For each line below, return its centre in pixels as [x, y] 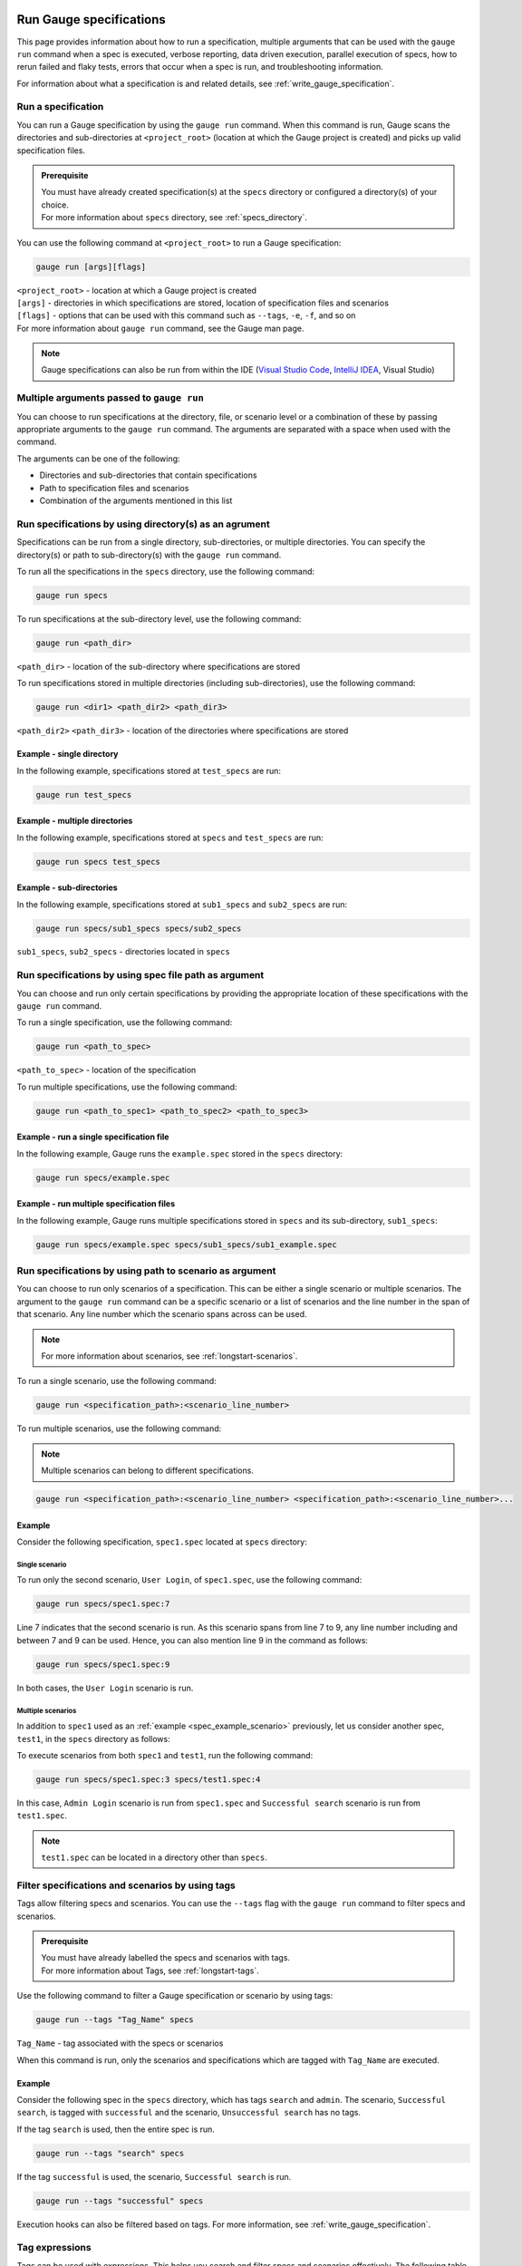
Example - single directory [68, 754]
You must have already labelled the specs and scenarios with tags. [165, 1958]
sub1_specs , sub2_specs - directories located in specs [123, 952]
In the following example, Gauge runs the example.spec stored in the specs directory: [180, 1153]
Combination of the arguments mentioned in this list [136, 500]
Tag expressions [54, 2248]
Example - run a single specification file [93, 1137]
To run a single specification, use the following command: [125, 1022]
